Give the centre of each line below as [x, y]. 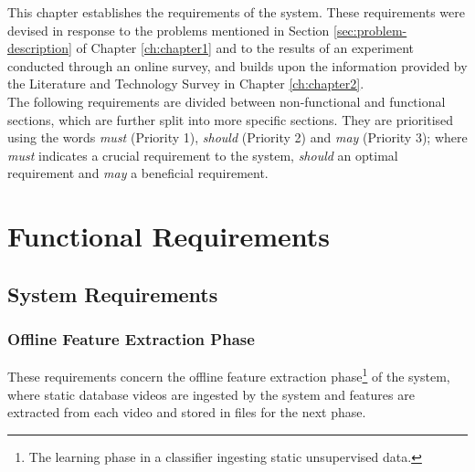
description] [40, 48]
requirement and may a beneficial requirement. [138, 173]
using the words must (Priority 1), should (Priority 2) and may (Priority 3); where [237, 137]
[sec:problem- [370, 30]
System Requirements [113, 294]
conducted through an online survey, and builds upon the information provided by [237, 65]
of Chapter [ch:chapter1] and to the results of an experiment [245, 48]
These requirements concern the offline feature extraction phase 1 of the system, [229, 375]
